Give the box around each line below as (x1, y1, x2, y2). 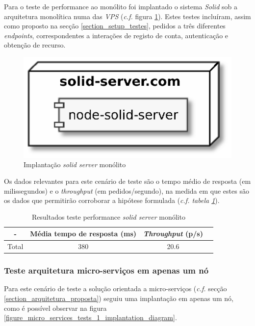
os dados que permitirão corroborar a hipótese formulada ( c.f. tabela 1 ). (4, 195, 220, 205)
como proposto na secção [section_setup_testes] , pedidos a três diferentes (4, 21, 226, 31)
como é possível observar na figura (4, 302, 107, 313)
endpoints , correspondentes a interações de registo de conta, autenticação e (4, 30, 229, 40)
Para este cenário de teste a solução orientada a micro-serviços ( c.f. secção (4, 283, 227, 294)
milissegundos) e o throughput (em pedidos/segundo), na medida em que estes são (4, 185, 249, 196)
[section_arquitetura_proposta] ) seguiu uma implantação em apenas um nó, (4, 293, 233, 303)
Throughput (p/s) (143, 228, 203, 239)
